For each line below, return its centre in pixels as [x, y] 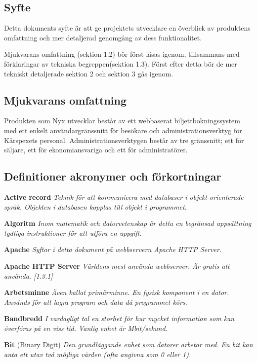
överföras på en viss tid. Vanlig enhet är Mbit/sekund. [86, 328]
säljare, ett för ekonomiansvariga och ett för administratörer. [96, 150]
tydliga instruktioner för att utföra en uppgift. [73, 233]
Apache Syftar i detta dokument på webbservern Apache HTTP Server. [113, 249]
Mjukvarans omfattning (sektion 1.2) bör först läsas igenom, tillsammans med [122, 54]
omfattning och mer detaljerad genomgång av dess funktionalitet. [103, 37]
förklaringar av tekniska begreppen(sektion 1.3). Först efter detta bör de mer [121, 63]
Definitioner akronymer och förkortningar [113, 176]
